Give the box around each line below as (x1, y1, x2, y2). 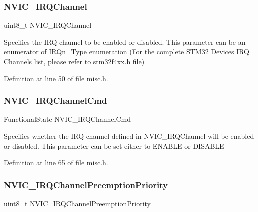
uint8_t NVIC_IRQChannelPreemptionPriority (4, 198, 151, 208)
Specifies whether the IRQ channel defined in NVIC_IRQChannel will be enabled (4, 131, 254, 141)
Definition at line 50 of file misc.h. (4, 73, 108, 83)
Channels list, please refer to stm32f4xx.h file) (4, 56, 145, 66)
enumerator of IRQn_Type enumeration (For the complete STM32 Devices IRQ (4, 46, 250, 57)
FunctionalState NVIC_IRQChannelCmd (4, 114, 131, 124)
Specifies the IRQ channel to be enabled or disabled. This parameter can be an (4, 36, 246, 47)
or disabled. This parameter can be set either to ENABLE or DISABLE (4, 140, 224, 151)
